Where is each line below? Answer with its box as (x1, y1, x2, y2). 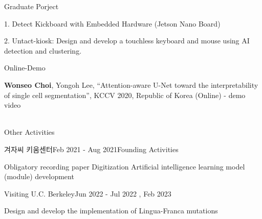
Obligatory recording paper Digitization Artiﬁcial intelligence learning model (4, 161, 245, 172)
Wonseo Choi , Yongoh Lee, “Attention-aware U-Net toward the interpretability (4, 79, 258, 90)
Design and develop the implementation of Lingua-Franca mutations (4, 205, 218, 216)
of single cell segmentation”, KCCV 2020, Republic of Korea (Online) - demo (4, 89, 246, 100)
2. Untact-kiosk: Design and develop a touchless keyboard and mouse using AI (4, 35, 250, 46)
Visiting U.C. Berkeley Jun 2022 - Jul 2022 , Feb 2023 (4, 188, 171, 199)
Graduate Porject (4, 1, 59, 11)
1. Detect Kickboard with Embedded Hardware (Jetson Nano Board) (4, 18, 221, 29)
